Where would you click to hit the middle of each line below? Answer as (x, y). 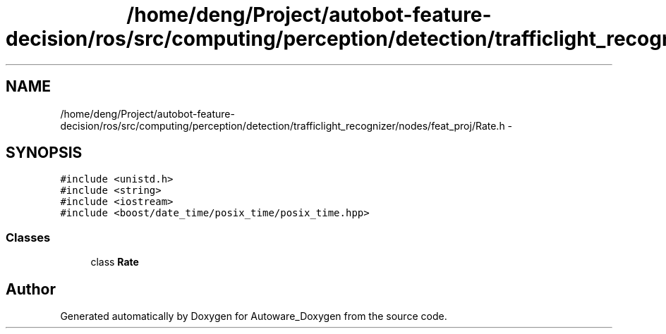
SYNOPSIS (44, 153)
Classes (28, 237)
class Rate (115, 262)
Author (31, 289)
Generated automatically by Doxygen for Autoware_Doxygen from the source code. (254, 316)
